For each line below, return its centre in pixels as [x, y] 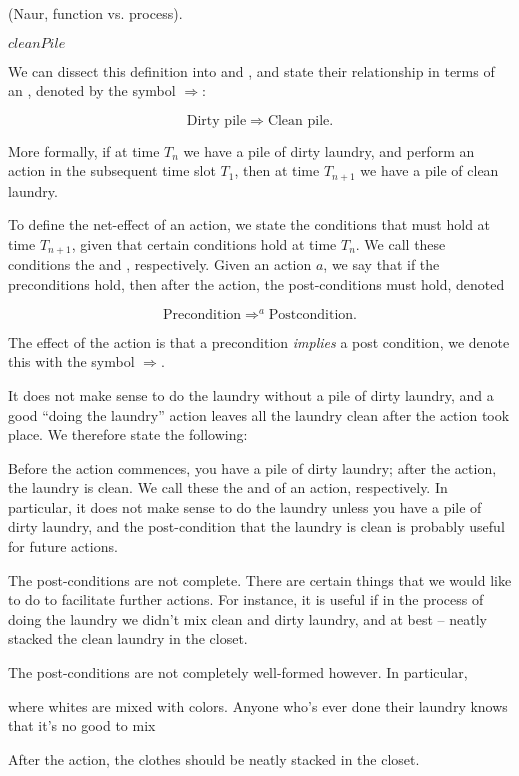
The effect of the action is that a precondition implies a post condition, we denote [259, 341]
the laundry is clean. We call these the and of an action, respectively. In [228, 487]
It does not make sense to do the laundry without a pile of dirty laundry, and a [251, 394]
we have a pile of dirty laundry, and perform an [329, 150]
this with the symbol [71, 361]
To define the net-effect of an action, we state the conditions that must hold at [249, 224]
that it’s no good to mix [82, 725]
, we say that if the [381, 264]
